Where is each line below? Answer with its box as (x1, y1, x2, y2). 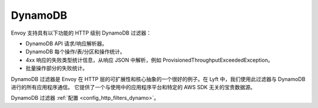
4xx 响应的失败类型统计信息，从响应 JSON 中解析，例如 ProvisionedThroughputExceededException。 (25, 56, 273, 63)
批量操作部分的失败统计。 (25, 65, 88, 72)
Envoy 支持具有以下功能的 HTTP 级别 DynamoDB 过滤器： (11, 29, 152, 36)
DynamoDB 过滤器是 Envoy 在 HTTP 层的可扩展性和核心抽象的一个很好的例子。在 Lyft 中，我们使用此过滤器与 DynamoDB (11, 75, 306, 82)
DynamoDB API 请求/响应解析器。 (25, 40, 108, 47)
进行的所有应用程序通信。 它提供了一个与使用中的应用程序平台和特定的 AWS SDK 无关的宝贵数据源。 (11, 83, 256, 90)
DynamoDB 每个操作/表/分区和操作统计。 (25, 48, 126, 55)
